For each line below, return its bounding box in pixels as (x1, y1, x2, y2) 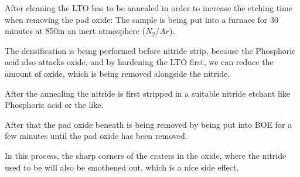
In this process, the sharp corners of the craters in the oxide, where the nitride (5, 149, 287, 161)
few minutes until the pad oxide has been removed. (5, 130, 187, 142)
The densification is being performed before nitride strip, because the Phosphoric (5, 44, 296, 56)
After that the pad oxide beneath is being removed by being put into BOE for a (5, 118, 292, 130)
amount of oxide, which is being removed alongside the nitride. (5, 67, 230, 79)
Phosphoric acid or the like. (5, 98, 104, 111)
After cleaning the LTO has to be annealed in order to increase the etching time (5, 2, 292, 13)
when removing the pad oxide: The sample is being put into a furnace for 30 (5, 13, 278, 25)
